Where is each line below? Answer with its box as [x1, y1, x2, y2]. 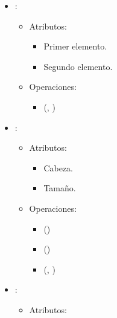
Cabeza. [43, 161, 73, 174]
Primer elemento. [43, 40, 107, 52]
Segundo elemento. [43, 60, 113, 72]
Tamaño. [43, 182, 76, 194]
